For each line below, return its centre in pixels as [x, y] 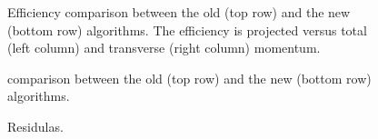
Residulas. [35, 126]
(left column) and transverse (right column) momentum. [164, 48]
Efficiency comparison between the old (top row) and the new [179, 12]
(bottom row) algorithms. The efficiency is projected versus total [187, 30]
